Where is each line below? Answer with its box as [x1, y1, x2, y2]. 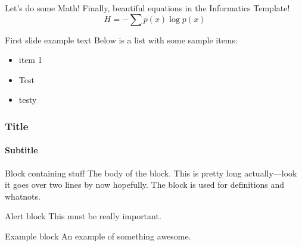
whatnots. [5, 190, 41, 202]
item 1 [18, 53, 42, 66]
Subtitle [5, 144, 38, 156]
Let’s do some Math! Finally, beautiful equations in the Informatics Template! [5, 2, 290, 14]
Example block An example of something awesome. [5, 229, 191, 242]
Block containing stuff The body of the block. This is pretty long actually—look [5, 166, 297, 179]
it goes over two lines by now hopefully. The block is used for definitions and [5, 178, 285, 191]
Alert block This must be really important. [5, 210, 161, 222]
